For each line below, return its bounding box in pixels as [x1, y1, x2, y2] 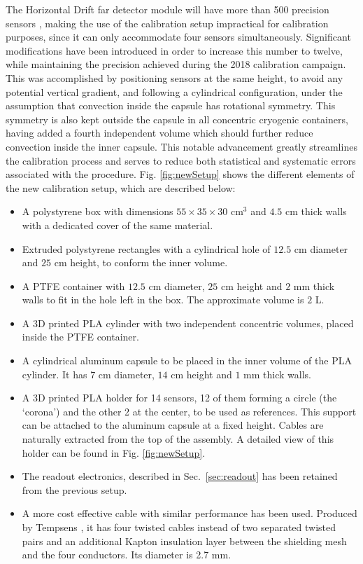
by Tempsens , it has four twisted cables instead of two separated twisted [22, 520, 336, 534]
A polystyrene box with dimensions [22, 204, 173, 219]
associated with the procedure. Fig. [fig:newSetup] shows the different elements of [6, 167, 355, 181]
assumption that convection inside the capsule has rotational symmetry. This [6, 98, 336, 113]
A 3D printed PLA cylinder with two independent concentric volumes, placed [22, 315, 354, 330]
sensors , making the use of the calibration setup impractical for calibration [6, 15, 329, 30]
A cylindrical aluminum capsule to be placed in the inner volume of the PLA [22, 353, 352, 368]
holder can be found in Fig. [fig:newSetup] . [22, 445, 206, 460]
